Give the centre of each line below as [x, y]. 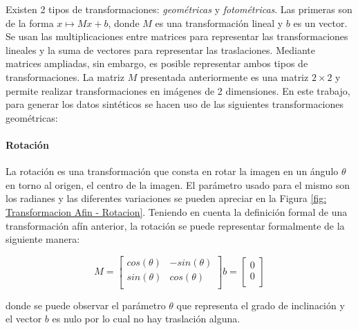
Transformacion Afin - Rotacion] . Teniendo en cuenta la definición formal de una [177, 211]
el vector [24, 319]
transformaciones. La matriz [65, 76]
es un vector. [320, 22]
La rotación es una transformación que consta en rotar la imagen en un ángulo [172, 171]
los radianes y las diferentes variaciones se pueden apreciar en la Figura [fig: [166, 198]
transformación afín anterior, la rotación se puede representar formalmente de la [175, 225]
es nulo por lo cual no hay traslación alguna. [146, 319]
